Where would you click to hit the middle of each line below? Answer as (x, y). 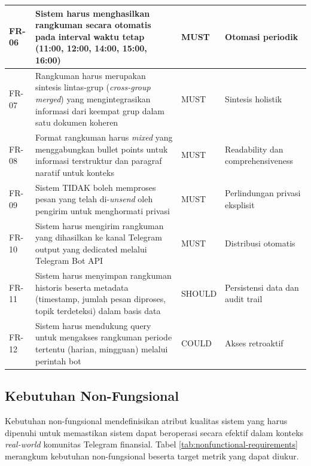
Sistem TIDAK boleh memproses (95, 187)
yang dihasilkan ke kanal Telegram (99, 237)
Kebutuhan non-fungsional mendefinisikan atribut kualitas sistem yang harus (146, 420)
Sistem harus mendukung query (93, 325)
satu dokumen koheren (77, 122)
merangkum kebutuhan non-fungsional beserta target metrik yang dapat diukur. (152, 456)
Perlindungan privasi (263, 193)
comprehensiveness (259, 161)
